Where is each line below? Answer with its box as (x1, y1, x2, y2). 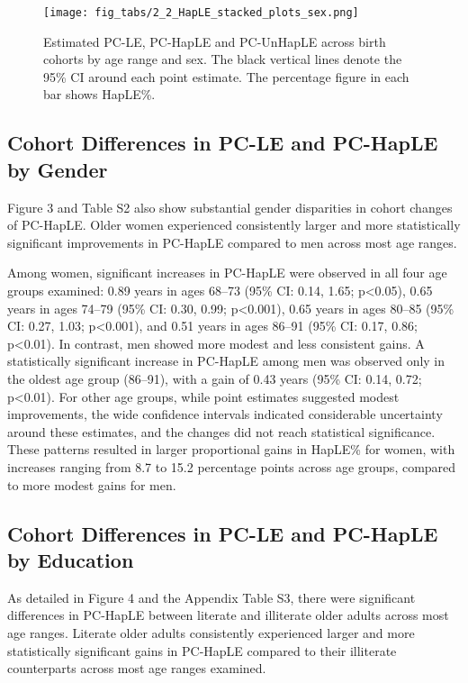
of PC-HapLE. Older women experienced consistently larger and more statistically (7, 215, 461, 234)
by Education (7, 545, 134, 573)
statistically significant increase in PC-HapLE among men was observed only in (7, 351, 445, 370)
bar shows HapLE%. (43, 85, 156, 104)
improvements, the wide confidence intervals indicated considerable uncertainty (7, 405, 443, 423)
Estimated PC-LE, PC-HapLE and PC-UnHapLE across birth (43, 32, 386, 50)
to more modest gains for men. (7, 475, 176, 494)
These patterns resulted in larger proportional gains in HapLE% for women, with (7, 440, 455, 459)
